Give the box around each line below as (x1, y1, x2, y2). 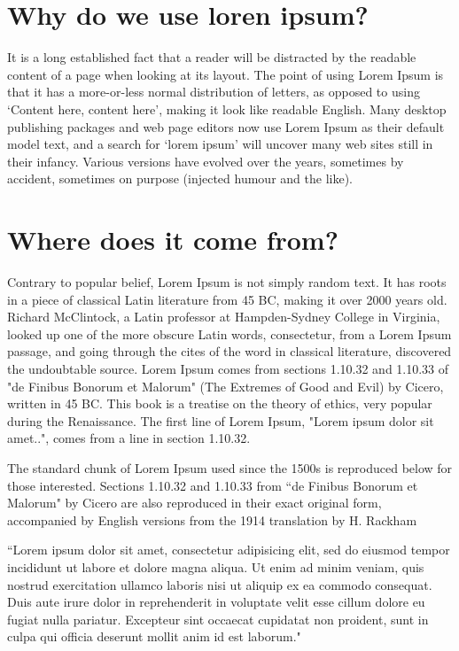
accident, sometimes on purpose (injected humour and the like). (7, 169, 353, 188)
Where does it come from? (7, 221, 338, 258)
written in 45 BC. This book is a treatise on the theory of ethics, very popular (7, 394, 432, 413)
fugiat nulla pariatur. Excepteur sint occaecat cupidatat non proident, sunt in (7, 609, 429, 628)
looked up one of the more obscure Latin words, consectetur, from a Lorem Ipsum (7, 324, 452, 343)
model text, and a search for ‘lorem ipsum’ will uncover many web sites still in (7, 135, 433, 153)
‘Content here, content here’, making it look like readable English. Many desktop (7, 99, 447, 118)
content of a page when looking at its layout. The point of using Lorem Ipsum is (7, 65, 444, 83)
